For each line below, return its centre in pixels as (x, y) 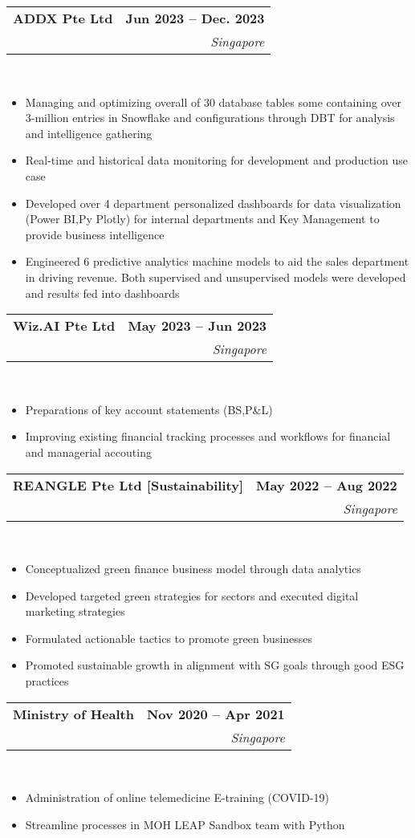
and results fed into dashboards (102, 293)
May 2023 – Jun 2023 (197, 326)
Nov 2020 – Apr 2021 (216, 714)
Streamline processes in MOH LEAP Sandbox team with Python (185, 824)
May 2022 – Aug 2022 (327, 485)
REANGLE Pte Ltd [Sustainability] (128, 485)
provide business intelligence (95, 234)
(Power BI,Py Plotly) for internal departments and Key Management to (202, 219)
